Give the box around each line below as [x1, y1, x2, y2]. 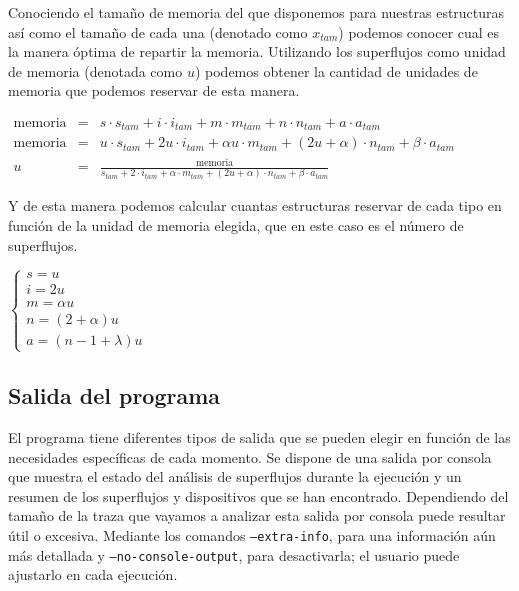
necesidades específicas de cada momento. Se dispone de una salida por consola [8, 446, 492, 467]
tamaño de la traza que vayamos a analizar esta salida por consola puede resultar [8, 505, 506, 526]
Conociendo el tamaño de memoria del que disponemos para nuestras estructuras [8, 2, 505, 22]
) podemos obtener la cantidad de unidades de [194, 60, 478, 81]
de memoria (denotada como [8, 60, 183, 81]
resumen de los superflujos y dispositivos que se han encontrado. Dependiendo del [8, 485, 509, 506]
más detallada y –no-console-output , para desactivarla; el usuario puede [8, 544, 460, 565]
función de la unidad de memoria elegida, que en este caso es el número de [8, 215, 464, 235]
